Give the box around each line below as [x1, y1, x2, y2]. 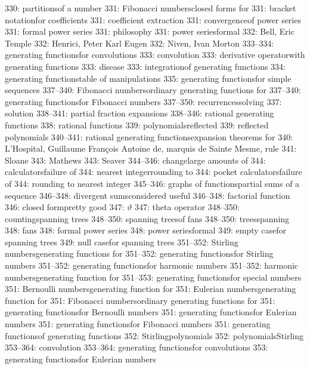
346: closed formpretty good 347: [5, 201, 125, 213]
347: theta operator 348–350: [135, 201, 240, 213]
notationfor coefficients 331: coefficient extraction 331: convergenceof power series [5, 13, 301, 26]
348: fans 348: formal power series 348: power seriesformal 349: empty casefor [5, 224, 287, 236]
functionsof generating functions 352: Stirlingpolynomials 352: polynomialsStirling [5, 329, 304, 342]
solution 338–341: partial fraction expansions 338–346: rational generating [5, 107, 274, 119]
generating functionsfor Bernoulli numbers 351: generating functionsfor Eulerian [5, 306, 297, 318]
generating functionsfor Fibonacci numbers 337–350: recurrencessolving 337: [5, 95, 282, 107]
